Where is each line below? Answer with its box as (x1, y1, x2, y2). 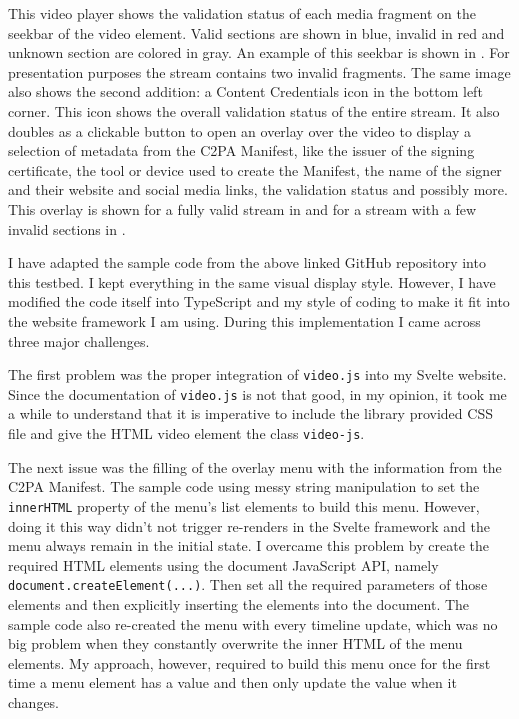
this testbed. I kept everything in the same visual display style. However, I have (8, 271, 496, 292)
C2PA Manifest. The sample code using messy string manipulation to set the (8, 476, 480, 497)
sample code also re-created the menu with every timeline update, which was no (8, 613, 498, 634)
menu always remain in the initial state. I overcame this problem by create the (8, 535, 489, 556)
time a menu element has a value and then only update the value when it (8, 672, 457, 693)
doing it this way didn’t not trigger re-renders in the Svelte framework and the (8, 515, 490, 536)
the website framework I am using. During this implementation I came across (8, 310, 481, 331)
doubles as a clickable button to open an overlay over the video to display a (8, 120, 472, 141)
